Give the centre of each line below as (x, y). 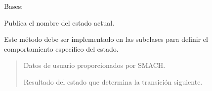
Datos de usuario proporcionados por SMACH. (94, 65)
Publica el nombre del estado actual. (59, 22)
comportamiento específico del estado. (61, 48)
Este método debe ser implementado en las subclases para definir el (106, 39)
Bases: (14, 6)
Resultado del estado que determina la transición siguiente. (113, 81)
